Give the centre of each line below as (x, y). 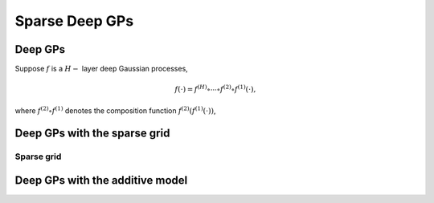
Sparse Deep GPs (74, 21)
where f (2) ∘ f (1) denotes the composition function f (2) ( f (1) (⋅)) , (115, 110)
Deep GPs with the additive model (101, 181)
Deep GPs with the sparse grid (92, 134)
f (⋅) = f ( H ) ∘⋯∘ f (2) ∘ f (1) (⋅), (215, 89)
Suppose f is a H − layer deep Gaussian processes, (101, 69)
